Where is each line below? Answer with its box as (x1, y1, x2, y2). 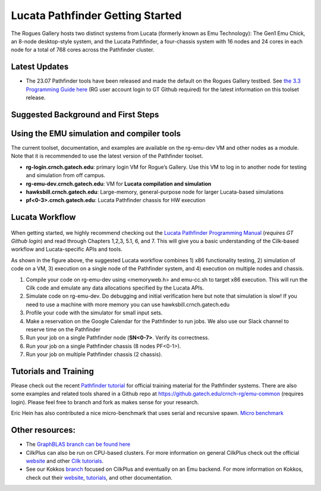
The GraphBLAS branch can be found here (26, 440, 131, 448)
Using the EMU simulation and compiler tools (11, 128, 181, 139)
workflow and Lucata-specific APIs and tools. (11, 245, 123, 253)
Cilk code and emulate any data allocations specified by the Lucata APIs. (26, 284, 204, 291)
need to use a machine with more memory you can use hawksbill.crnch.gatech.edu (26, 301, 230, 308)
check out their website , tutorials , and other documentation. (26, 474, 172, 481)
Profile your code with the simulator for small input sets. (26, 309, 163, 316)
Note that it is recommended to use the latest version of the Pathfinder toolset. (11, 152, 203, 160)
